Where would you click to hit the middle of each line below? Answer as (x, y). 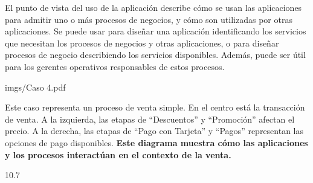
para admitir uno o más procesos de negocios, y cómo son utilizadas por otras (149, 19)
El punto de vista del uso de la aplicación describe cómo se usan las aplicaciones (153, 7)
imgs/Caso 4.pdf (35, 87)
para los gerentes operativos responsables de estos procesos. (115, 66)
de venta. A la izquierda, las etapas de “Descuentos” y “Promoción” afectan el (150, 119)
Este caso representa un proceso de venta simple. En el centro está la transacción (155, 107)
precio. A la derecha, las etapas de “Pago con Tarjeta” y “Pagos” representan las (154, 131)
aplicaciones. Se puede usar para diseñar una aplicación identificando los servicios (156, 31)
